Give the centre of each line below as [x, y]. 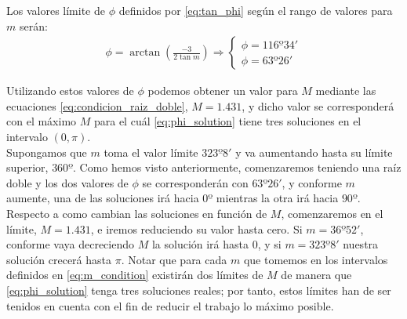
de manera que [316, 275]
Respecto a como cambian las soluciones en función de [137, 213]
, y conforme [312, 182]
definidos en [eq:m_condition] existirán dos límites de [135, 275]
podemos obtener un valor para [223, 91]
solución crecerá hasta [59, 259]
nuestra [361, 244]
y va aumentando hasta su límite [314, 152]
